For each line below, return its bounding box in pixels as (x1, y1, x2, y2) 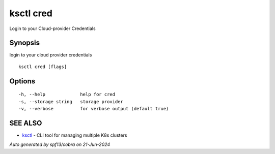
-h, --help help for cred (18, 91, 116, 98)
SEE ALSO (9, 118, 42, 127)
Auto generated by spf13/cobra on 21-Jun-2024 (9, 141, 111, 147)
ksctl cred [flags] (18, 64, 67, 70)
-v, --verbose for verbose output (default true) (18, 106, 169, 112)
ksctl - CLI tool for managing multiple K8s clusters (22, 132, 127, 138)
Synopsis (9, 39, 40, 47)
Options (9, 77, 36, 85)
